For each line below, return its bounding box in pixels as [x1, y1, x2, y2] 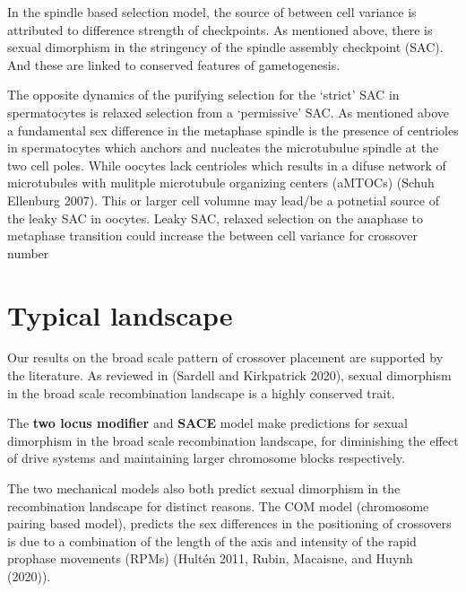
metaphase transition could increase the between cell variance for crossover [7, 226, 418, 245]
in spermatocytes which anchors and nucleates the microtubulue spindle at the [7, 138, 439, 157]
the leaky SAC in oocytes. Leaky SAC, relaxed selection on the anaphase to [7, 208, 423, 227]
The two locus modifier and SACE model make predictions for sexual [7, 414, 408, 432]
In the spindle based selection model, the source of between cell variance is [7, 3, 417, 21]
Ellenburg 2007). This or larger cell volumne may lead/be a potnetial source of [7, 190, 439, 209]
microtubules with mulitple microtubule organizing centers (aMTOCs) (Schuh [7, 173, 435, 192]
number [7, 243, 49, 262]
